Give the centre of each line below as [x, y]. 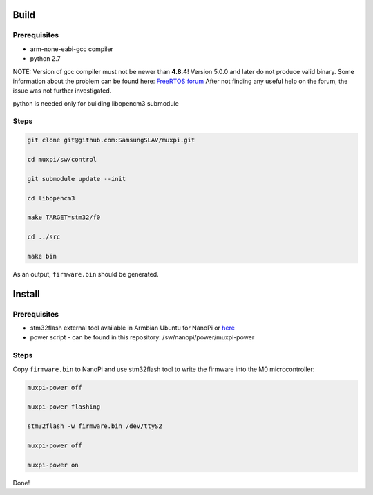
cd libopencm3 [51, 198]
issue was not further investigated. [62, 91]
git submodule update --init [77, 179]
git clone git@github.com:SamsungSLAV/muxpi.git [111, 140]
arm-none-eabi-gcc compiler [72, 49]
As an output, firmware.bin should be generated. [86, 274]
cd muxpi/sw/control [62, 160]
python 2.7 [46, 59]
